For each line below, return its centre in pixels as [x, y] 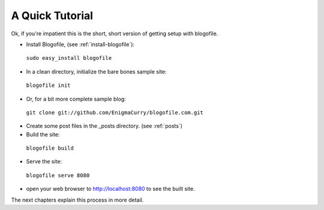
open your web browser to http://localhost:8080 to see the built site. [110, 189]
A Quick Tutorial [52, 16]
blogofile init [49, 86]
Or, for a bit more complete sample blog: [76, 99]
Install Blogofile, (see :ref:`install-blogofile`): [80, 44]
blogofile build [50, 148]
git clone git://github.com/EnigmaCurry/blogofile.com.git [115, 112]
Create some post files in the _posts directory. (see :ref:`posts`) [104, 126]
